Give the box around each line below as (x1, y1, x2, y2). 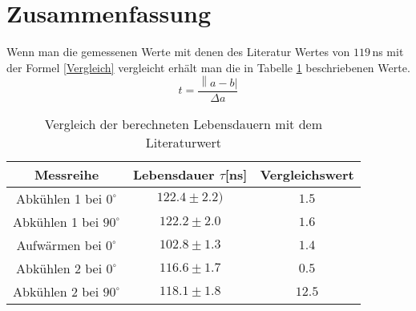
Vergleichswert (260, 164, 354, 184)
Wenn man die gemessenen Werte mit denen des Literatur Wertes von (6, 43, 350, 60)
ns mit (372, 43, 404, 60)
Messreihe (34, 164, 99, 184)
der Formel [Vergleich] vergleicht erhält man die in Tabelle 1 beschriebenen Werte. (6, 59, 410, 75)
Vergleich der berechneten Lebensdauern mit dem (44, 114, 322, 133)
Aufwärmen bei (16, 235, 102, 254)
